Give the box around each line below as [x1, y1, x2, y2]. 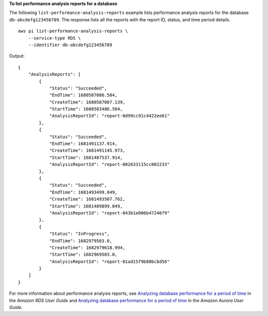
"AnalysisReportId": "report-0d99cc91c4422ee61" [49, 113, 170, 119]
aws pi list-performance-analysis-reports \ [18, 28, 129, 34]
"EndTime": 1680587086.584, [49, 92, 118, 98]
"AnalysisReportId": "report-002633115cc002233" [49, 161, 170, 167]
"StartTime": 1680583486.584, [49, 106, 123, 112]
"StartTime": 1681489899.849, [49, 203, 123, 209]
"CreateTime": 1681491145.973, [49, 148, 126, 154]
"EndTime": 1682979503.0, [49, 238, 113, 244]
